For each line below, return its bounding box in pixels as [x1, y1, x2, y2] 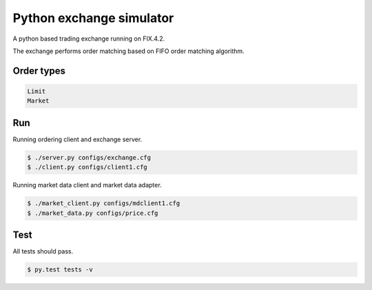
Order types [12, 65, 65, 76]
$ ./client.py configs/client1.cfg [27, 163, 147, 172]
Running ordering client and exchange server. [12, 135, 143, 143]
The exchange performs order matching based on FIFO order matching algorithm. [12, 47, 245, 55]
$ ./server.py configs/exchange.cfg [27, 154, 152, 161]
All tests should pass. [12, 247, 74, 256]
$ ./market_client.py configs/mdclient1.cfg [27, 200, 180, 207]
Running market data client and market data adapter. [12, 181, 162, 189]
